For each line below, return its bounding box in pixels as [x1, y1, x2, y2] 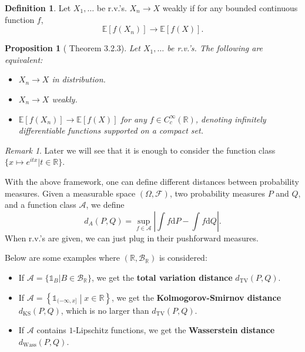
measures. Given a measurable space [5, 187, 136, 199]
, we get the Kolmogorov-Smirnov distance [111, 291, 281, 303]
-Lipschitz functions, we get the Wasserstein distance [73, 324, 275, 336]
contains [36, 324, 66, 336]
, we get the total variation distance [92, 271, 233, 283]
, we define [86, 198, 125, 211]
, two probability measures [169, 187, 265, 199]
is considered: [159, 251, 207, 264]
